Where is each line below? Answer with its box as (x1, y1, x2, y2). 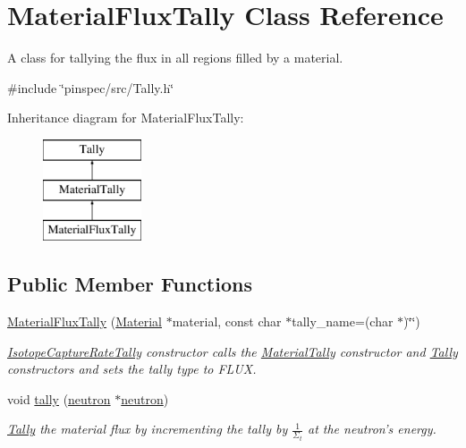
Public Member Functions (7, 270, 252, 298)
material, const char (172, 312, 282, 331)
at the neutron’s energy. (307, 419, 436, 438)
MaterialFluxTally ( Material (7, 312, 162, 331)
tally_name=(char (292, 312, 394, 331)
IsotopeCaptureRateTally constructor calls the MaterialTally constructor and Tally (7, 342, 458, 360)
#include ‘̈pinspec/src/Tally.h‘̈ (7, 78, 174, 97)
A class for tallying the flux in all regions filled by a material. (7, 48, 343, 67)
